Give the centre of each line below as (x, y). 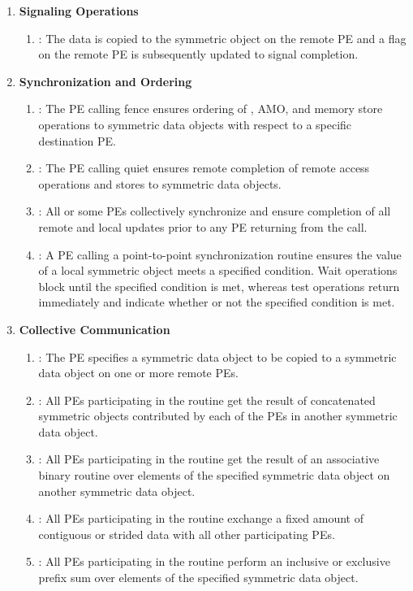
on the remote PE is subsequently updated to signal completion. (198, 54)
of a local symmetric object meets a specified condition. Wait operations (218, 270)
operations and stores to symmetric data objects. (160, 183)
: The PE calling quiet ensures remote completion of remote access (204, 168)
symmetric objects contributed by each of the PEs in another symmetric (218, 416)
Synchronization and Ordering (105, 81)
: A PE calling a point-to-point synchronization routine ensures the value (220, 254)
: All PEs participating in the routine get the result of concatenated (207, 400)
